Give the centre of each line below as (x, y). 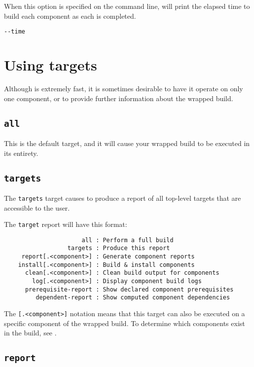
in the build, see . (30, 333)
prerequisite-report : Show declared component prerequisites (129, 289)
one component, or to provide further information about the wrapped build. (119, 98)
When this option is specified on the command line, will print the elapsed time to (127, 6)
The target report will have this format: (66, 224)
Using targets (51, 65)
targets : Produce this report (119, 248)
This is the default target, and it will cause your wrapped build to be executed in (127, 143)
